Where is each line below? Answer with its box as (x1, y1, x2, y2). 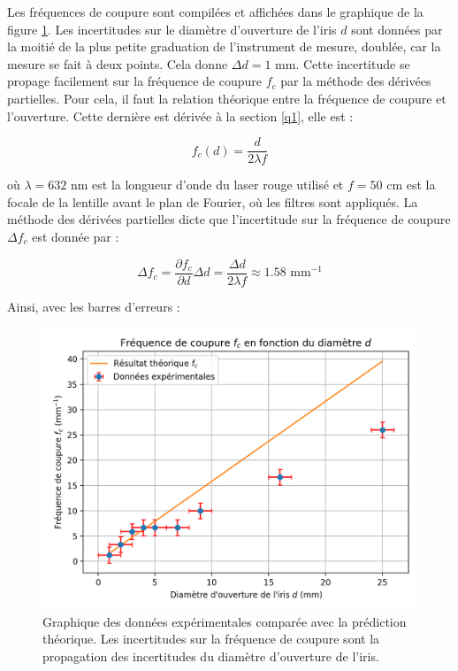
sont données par (351, 19, 443, 38)
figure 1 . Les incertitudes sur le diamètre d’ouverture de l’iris (7, 19, 337, 38)
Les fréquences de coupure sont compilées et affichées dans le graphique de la (7, 3, 424, 20)
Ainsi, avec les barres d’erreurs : (7, 297, 180, 315)
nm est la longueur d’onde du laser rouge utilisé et (70, 175, 344, 194)
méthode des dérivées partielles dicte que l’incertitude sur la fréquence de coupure (7, 210, 451, 228)
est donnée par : (32, 228, 119, 245)
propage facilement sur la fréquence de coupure (7, 72, 263, 90)
